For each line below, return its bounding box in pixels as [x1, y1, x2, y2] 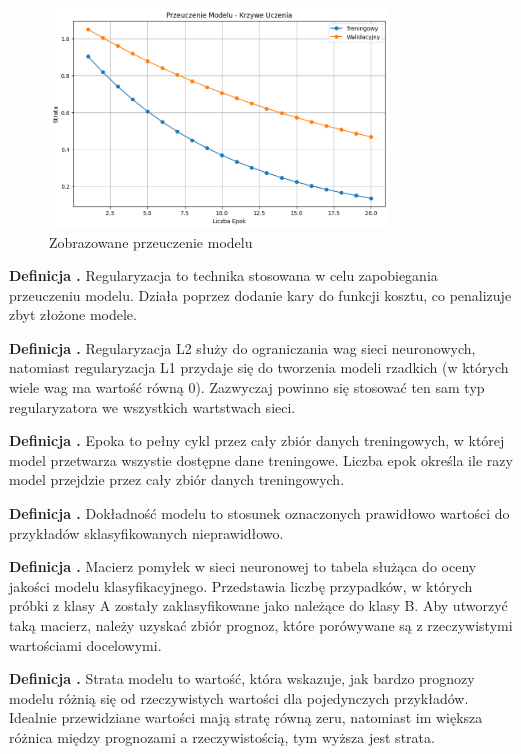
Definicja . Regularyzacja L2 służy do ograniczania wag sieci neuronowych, [9, 337, 476, 358]
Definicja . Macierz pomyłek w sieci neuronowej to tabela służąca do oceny [9, 556, 477, 577]
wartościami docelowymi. [9, 634, 162, 655]
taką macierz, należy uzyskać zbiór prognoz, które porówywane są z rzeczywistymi [9, 615, 513, 636]
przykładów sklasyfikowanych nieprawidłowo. [9, 522, 284, 543]
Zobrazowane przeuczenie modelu [49, 231, 253, 252]
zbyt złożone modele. [9, 304, 137, 325]
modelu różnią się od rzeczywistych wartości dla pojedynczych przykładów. [9, 687, 469, 708]
